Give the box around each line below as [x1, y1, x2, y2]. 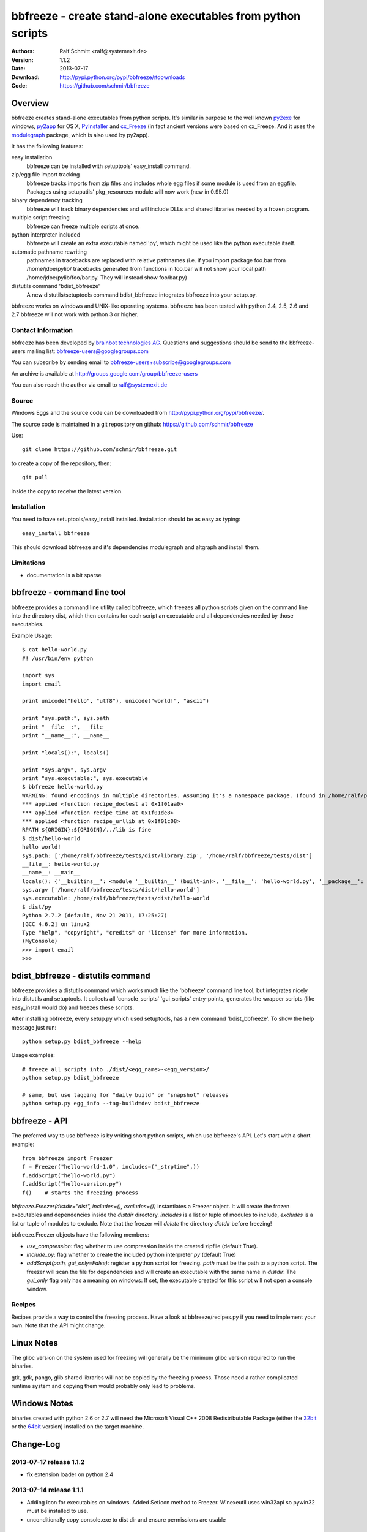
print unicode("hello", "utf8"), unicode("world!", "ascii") [22, 697, 209, 705]
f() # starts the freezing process [22, 1189, 139, 1196]
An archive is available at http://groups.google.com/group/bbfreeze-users [11, 370, 198, 377]
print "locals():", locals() [22, 749, 109, 756]
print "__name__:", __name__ [22, 732, 109, 739]
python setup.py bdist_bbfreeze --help [22, 1038, 142, 1045]
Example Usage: [11, 632, 53, 639]
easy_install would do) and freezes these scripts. [11, 1004, 135, 1011]
